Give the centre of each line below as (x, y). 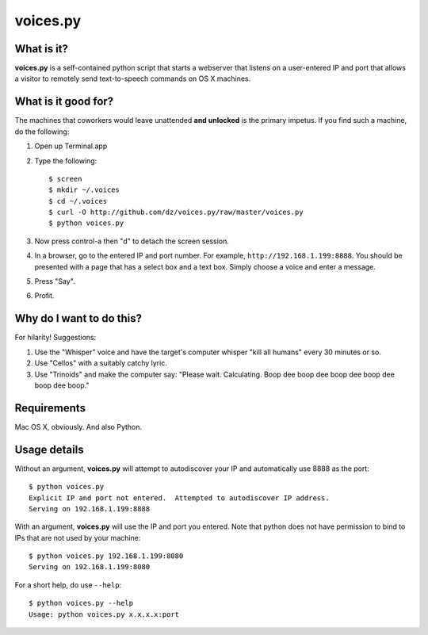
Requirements (50, 408)
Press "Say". (55, 281)
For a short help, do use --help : (68, 585)
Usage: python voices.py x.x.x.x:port (104, 614)
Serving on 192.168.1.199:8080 (90, 567)
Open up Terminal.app (71, 146)
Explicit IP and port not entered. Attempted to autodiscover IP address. (179, 498)
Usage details (49, 449)
